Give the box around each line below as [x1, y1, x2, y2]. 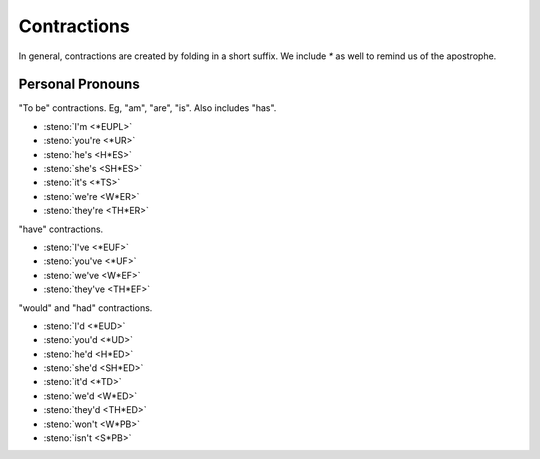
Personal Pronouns [18, 76, 140, 93]
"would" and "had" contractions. [18, 301, 153, 314]
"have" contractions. [18, 223, 104, 235]
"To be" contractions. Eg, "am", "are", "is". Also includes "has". [18, 102, 277, 114]
